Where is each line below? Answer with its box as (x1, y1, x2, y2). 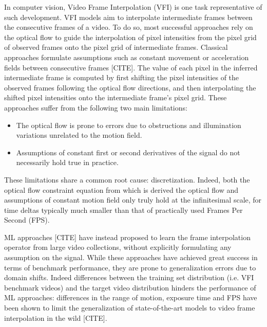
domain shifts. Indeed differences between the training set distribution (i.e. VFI (4, 272, 254, 283)
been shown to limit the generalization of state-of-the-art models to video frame (4, 302, 255, 313)
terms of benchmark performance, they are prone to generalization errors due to (4, 262, 256, 272)
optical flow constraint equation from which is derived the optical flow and (4, 184, 239, 195)
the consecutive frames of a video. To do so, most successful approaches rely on (4, 22, 253, 32)
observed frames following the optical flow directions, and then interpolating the (4, 82, 256, 93)
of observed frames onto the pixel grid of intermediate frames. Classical (4, 42, 228, 52)
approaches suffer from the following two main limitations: (4, 102, 187, 113)
